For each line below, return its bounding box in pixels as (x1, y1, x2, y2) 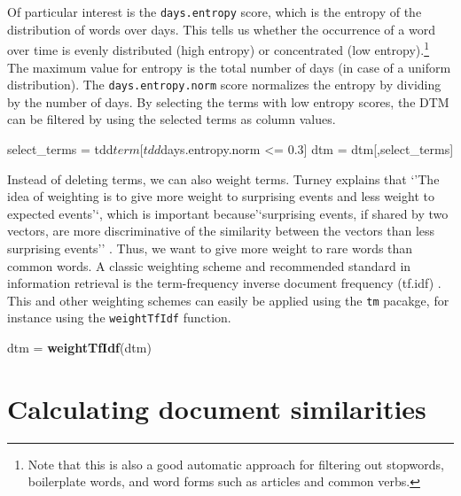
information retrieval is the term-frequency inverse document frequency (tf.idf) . (7, 274, 441, 292)
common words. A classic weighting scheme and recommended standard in (7, 256, 411, 275)
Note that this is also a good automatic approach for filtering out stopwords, (27, 454, 444, 473)
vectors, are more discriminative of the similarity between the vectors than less (7, 221, 435, 240)
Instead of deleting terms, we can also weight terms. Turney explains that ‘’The (7, 169, 440, 188)
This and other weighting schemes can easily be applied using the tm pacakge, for (7, 291, 449, 309)
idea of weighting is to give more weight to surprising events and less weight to (7, 187, 434, 205)
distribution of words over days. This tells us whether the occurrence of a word (7, 19, 435, 38)
